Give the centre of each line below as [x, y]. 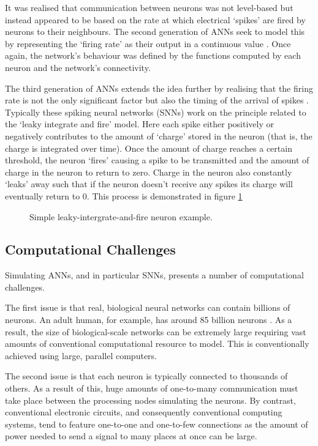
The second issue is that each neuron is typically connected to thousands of [146, 376]
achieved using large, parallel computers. [81, 355]
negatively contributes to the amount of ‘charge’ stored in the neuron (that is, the [159, 136]
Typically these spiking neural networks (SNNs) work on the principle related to [156, 112]
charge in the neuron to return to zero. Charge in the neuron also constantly [149, 172]
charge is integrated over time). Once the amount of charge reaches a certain [149, 148]
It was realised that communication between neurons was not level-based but [149, 7]
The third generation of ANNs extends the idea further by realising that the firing [159, 88]
